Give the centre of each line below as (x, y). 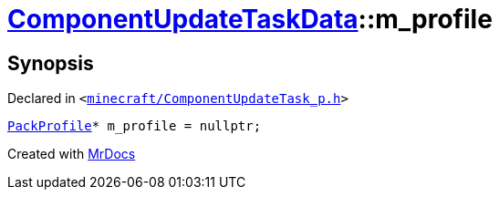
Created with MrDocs (72, 154)
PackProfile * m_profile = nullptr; (135, 126)
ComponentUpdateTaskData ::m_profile (250, 19)
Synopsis (51, 63)
